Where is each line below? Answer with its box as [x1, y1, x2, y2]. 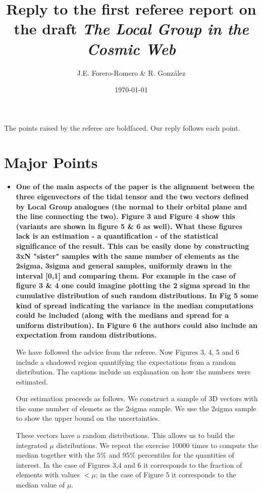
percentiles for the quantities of [137, 450, 234, 460]
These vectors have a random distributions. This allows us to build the [16, 430, 235, 441]
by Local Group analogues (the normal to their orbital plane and [16, 201, 247, 211]
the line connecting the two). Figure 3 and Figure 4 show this [16, 211, 235, 222]
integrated [16, 440, 47, 450]
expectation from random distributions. [16, 330, 156, 340]
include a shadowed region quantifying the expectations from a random [16, 356, 236, 367]
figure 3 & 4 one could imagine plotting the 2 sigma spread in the [16, 280, 250, 291]
